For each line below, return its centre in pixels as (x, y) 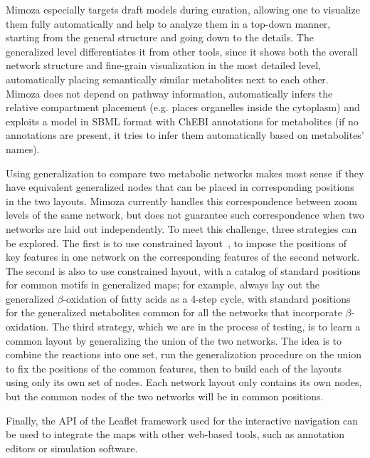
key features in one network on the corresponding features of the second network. (183, 257)
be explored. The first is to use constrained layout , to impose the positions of (176, 243)
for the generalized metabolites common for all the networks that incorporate (174, 312)
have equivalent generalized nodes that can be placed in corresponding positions (180, 187)
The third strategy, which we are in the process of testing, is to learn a (206, 327)
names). (23, 149)
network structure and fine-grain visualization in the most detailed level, (163, 65)
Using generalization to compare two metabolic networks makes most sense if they (185, 173)
